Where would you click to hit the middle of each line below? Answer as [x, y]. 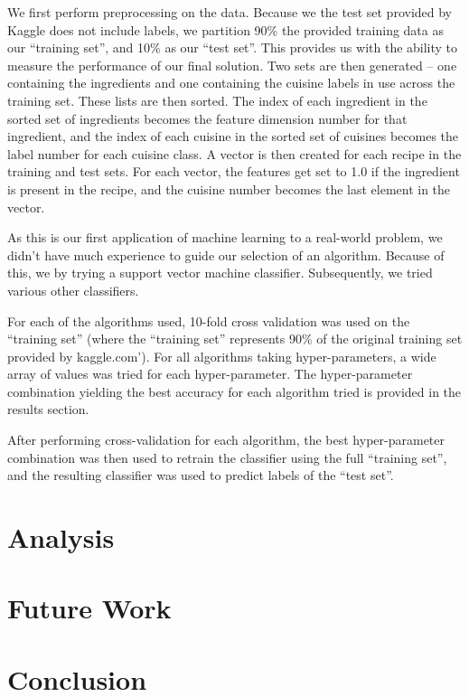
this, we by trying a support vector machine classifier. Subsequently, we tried [220, 273]
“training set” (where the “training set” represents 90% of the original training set [235, 339]
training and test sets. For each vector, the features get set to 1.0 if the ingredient [234, 171]
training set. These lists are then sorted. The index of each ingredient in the [217, 100]
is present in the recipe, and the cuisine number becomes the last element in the [229, 188]
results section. [48, 409]
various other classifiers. [73, 290]
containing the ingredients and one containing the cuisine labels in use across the [231, 83]
